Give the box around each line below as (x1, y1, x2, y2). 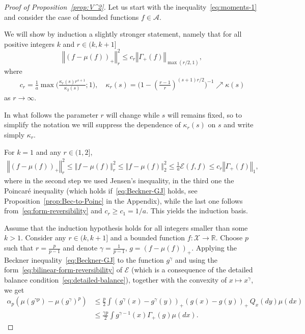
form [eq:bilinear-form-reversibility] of (4, 264, 123, 275)
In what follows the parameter (4, 109, 98, 120)
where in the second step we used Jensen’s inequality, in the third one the (4, 175, 234, 186)
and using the (175, 254, 218, 265)
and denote (63, 242, 98, 253)
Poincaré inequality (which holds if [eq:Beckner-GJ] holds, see (4, 185, 198, 196)
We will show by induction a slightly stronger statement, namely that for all (4, 29, 242, 39)
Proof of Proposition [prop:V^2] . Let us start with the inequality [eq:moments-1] (4, 2, 257, 12)
